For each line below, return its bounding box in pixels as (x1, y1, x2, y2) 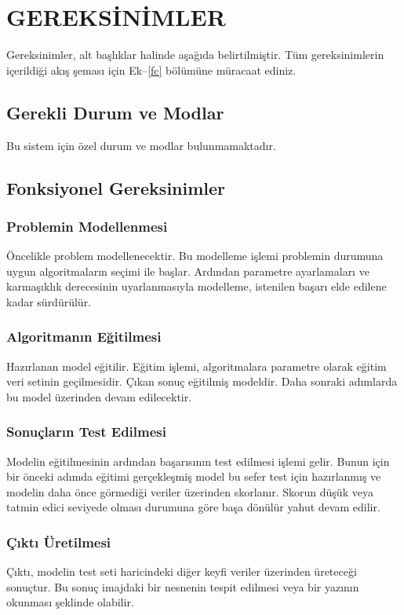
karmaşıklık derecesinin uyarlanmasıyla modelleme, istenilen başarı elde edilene (6, 278, 387, 295)
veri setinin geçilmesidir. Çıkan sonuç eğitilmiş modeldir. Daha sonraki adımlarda (6, 373, 398, 390)
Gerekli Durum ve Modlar (6, 100, 224, 124)
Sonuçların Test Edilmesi (6, 422, 166, 441)
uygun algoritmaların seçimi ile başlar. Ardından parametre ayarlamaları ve (6, 262, 369, 279)
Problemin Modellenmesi (6, 216, 168, 236)
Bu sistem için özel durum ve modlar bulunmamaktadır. (6, 137, 276, 153)
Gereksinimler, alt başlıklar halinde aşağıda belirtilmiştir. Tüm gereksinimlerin (6, 46, 384, 63)
